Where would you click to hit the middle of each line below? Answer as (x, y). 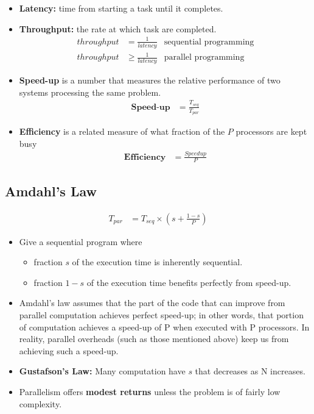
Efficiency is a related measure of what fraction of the (122, 131)
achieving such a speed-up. (69, 350)
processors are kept (271, 131)
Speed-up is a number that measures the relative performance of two (150, 80)
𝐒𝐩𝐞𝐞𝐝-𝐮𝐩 (151, 107)
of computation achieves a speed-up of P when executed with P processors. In (164, 327)
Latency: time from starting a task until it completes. (121, 8)
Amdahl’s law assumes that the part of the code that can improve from (152, 303)
